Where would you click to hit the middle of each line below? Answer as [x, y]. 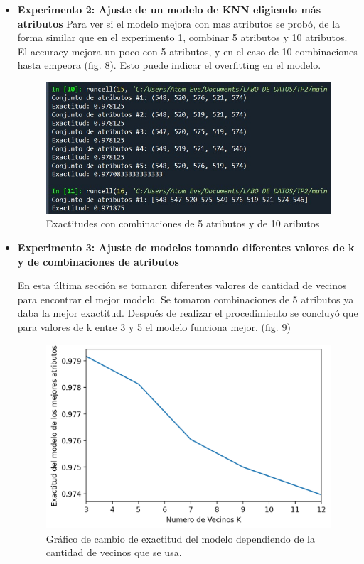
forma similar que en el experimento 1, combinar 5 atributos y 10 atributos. [182, 37]
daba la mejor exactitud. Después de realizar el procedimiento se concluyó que [188, 313]
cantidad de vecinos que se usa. [114, 552]
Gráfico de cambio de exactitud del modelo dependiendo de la [180, 538]
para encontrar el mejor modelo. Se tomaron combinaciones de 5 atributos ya [186, 299]
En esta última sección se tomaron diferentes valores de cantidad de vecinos [182, 285]
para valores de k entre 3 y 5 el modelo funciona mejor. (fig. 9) [154, 326]
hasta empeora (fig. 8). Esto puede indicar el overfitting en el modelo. [169, 65]
